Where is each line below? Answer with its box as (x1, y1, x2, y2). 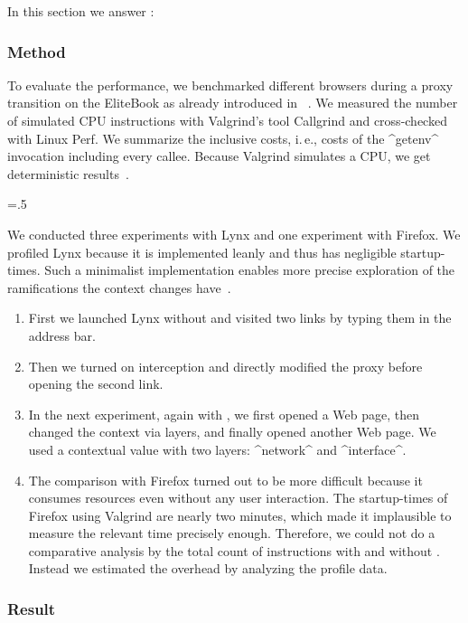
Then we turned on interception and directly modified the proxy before (28, 356, 423, 375)
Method (7, 40, 66, 62)
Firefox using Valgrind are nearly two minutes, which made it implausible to (28, 505, 452, 524)
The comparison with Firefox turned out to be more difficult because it (28, 470, 423, 489)
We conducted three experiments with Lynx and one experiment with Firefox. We (7, 224, 461, 243)
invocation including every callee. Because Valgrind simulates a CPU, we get (7, 146, 431, 165)
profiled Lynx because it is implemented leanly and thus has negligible (7, 242, 397, 261)
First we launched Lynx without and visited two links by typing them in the (28, 308, 452, 327)
